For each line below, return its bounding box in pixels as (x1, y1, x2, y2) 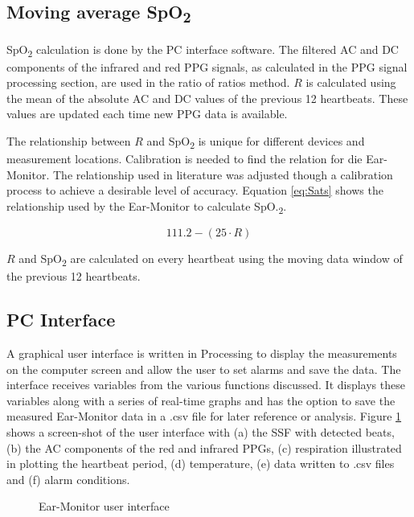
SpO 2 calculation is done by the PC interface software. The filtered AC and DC (6, 40, 399, 59)
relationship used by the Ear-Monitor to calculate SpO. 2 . (6, 197, 287, 216)
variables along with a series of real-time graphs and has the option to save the (6, 392, 396, 408)
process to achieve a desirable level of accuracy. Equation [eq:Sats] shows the (6, 182, 383, 199)
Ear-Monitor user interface (39, 498, 170, 515)
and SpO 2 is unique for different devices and (146, 133, 365, 151)
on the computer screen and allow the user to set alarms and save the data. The (6, 360, 401, 377)
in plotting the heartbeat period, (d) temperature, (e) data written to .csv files (6, 455, 395, 472)
